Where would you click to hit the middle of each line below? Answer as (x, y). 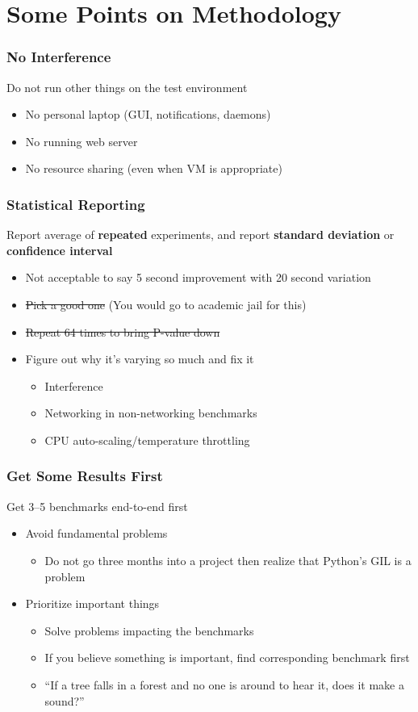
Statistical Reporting (76, 204)
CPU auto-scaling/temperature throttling (147, 440)
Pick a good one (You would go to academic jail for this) (166, 304)
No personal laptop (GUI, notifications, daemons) (148, 114)
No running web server (82, 141)
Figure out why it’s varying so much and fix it (140, 359)
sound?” (65, 700)
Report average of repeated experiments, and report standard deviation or (201, 235)
